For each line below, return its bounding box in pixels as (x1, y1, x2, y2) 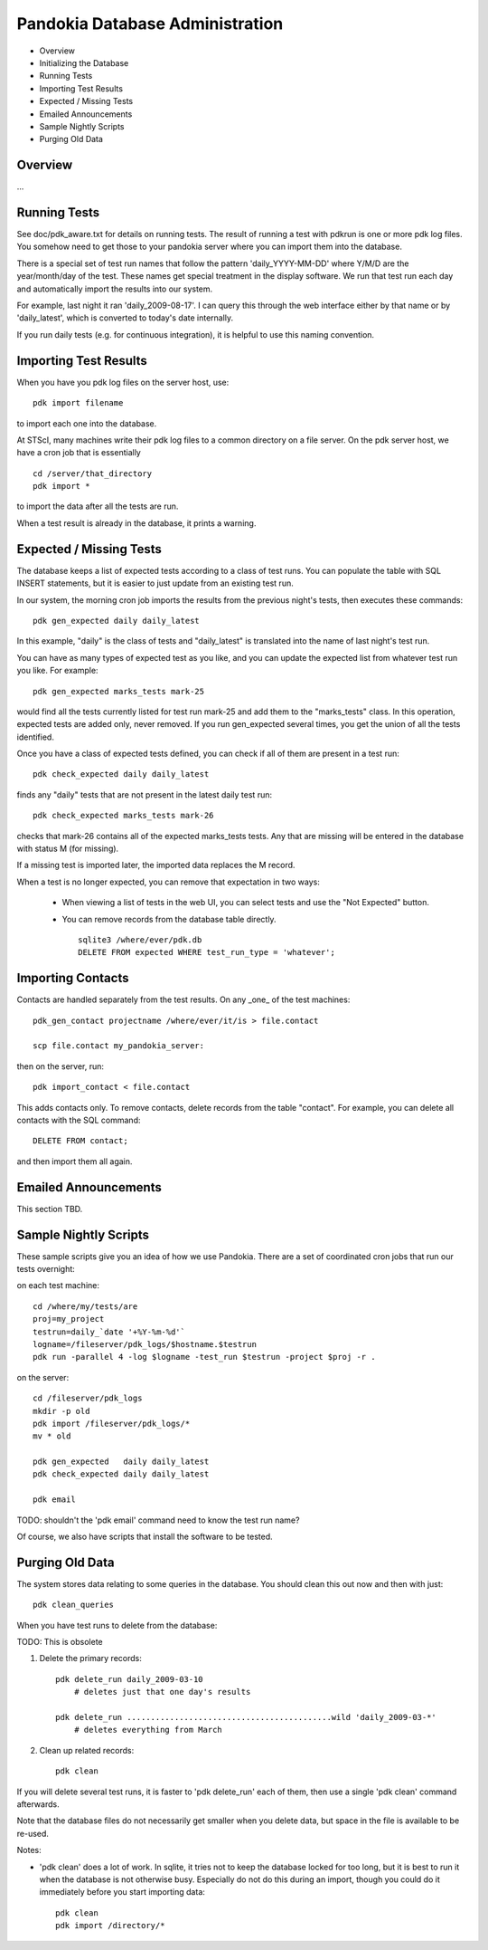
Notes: (16, 1845, 42, 1856)
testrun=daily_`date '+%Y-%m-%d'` (33, 1326, 185, 1337)
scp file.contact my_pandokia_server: (33, 1041, 205, 1051)
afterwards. (16, 1799, 60, 1810)
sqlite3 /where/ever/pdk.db (78, 934, 202, 945)
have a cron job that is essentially (16, 447, 142, 458)
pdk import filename (33, 398, 124, 408)
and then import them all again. (16, 1155, 133, 1167)
